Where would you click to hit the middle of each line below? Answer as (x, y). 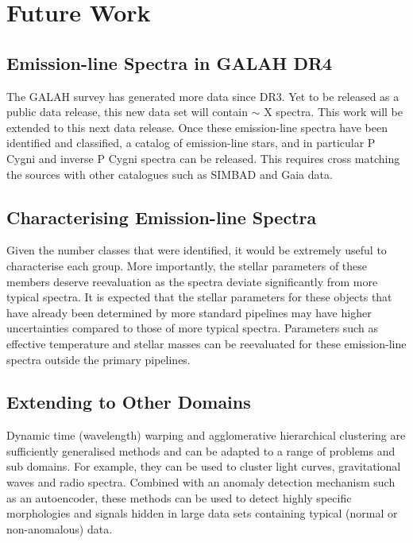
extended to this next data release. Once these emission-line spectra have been (197, 127)
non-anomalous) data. (60, 528)
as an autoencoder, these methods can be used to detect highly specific (179, 497)
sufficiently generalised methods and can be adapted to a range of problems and (201, 450)
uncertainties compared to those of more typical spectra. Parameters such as (192, 328)
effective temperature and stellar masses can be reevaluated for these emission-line (206, 343)
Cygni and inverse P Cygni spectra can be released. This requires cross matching (203, 158)
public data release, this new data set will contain (127, 112)
